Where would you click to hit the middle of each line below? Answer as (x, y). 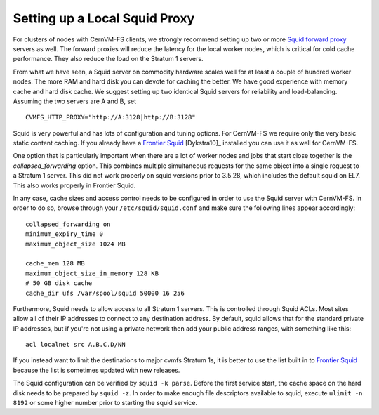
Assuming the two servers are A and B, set (75, 101)
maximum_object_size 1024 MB (75, 244)
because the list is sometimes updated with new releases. (97, 370)
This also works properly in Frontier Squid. (74, 185)
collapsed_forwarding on (68, 224)
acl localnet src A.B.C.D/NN (75, 345)
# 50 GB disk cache (59, 283)
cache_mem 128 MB (55, 264)
